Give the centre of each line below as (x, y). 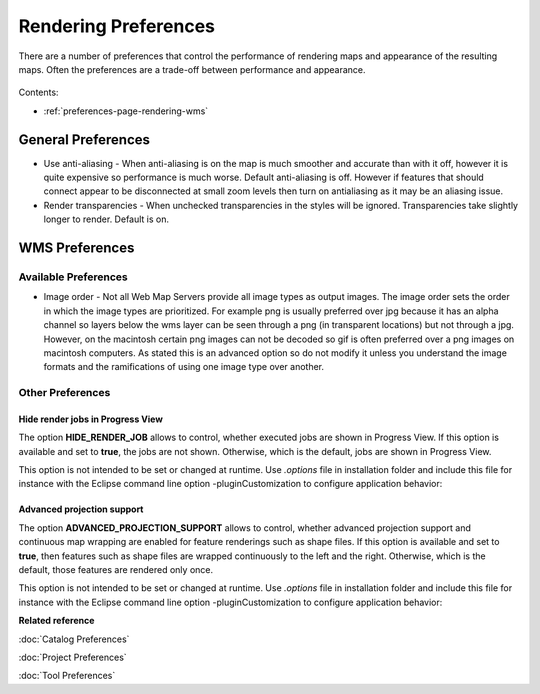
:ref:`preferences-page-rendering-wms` (126, 111)
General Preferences (84, 139)
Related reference (56, 621)
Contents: (38, 92)
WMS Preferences (76, 248)
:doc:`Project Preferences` (72, 657)
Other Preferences (64, 393)
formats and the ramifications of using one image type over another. (184, 367)
